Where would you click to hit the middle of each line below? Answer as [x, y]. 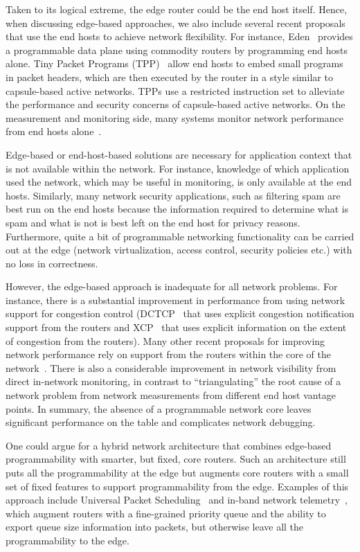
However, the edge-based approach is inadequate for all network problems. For [172, 286]
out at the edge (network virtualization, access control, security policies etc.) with [179, 250]
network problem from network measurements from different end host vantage [171, 395]
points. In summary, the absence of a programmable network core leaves [159, 408]
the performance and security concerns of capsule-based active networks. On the [175, 104]
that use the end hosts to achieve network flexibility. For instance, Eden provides [179, 36]
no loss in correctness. [52, 263]
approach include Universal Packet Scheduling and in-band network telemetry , [177, 500]
